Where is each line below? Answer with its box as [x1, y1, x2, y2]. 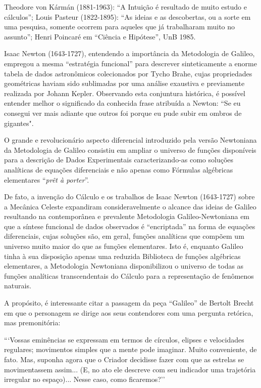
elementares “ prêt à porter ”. [4, 174, 89, 185]
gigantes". [4, 117, 34, 128]
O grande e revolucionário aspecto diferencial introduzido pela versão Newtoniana [4, 135, 257, 145]
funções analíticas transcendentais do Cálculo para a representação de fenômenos [4, 270, 254, 281]
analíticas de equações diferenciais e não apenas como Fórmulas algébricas [4, 164, 233, 175]
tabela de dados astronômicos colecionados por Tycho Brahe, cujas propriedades [4, 68, 252, 78]
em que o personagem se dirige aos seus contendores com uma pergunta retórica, [4, 307, 253, 318]
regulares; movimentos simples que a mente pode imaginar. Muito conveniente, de [4, 344, 257, 355]
